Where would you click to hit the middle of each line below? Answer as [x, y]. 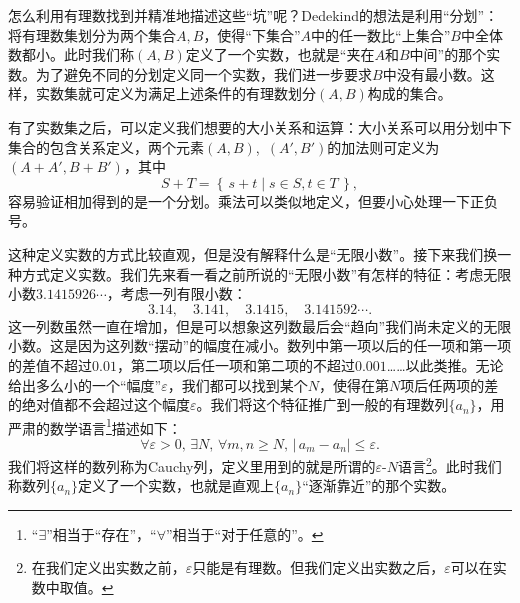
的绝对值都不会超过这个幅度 [99, 404]
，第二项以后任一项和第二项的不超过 [235, 364]
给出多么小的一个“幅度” [85, 384]
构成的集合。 [409, 93]
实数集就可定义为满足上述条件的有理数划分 [175, 93]
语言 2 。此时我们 [449, 464]
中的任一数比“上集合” [381, 34]
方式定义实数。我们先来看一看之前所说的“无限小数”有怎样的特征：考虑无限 [266, 273]
